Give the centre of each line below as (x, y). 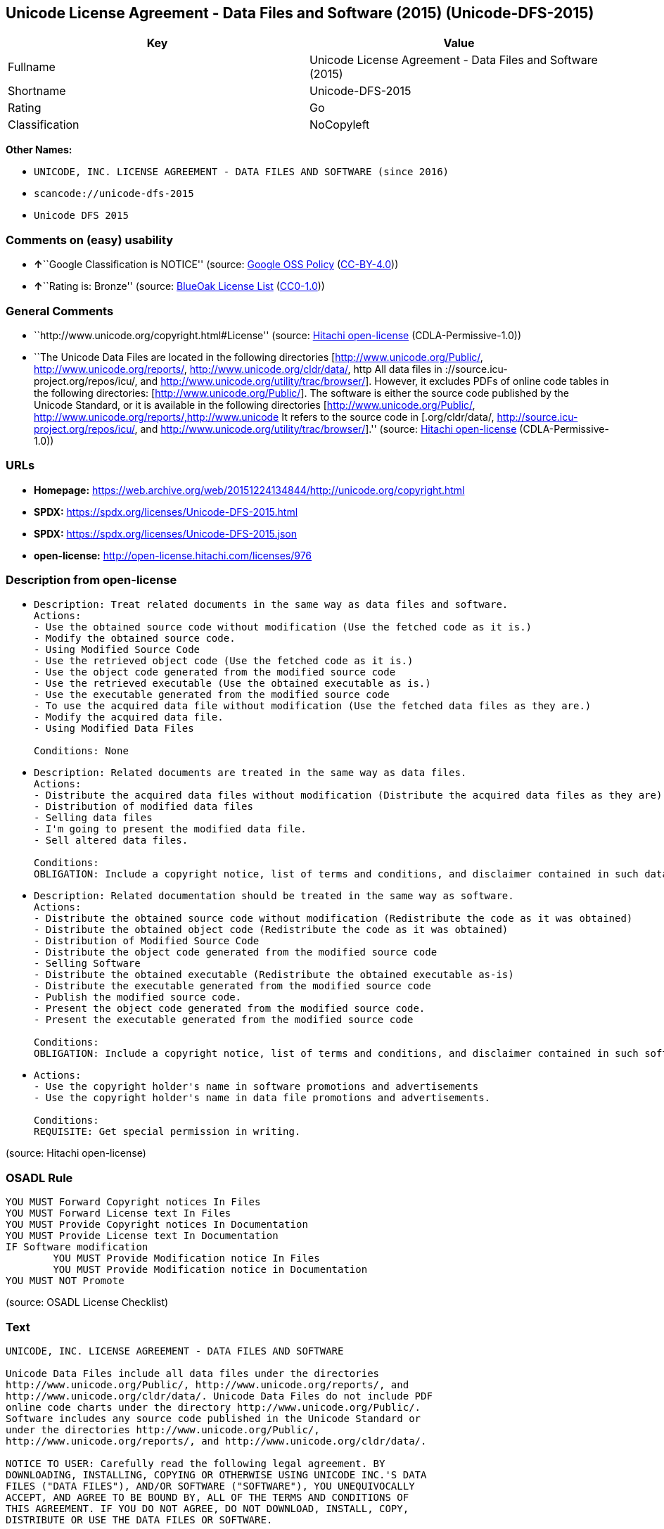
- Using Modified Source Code (117, 650)
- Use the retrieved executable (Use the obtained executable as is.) (232, 684)
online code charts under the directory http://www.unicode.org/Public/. (213, 1407)
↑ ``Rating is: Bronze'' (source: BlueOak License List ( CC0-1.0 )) (179, 286)
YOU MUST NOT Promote (65, 1281)
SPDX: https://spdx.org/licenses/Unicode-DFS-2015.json (165, 533)
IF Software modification (77, 1247)
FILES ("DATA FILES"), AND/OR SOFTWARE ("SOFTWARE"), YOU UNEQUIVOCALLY (210, 1486)
